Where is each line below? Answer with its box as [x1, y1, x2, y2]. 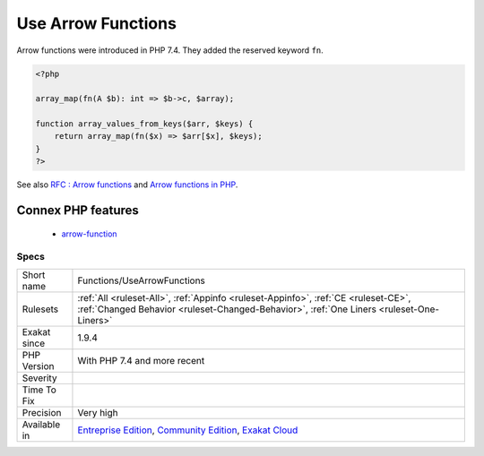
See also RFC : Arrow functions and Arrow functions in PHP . [16, 179, 238, 190]
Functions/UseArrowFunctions [77, 274, 206, 287]
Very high [77, 406, 118, 418]
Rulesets [22, 303, 58, 315]
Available [22, 417, 61, 430]
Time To [22, 383, 57, 396]
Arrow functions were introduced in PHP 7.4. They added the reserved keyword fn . [16, 45, 324, 56]
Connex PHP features [16, 202, 139, 219]
